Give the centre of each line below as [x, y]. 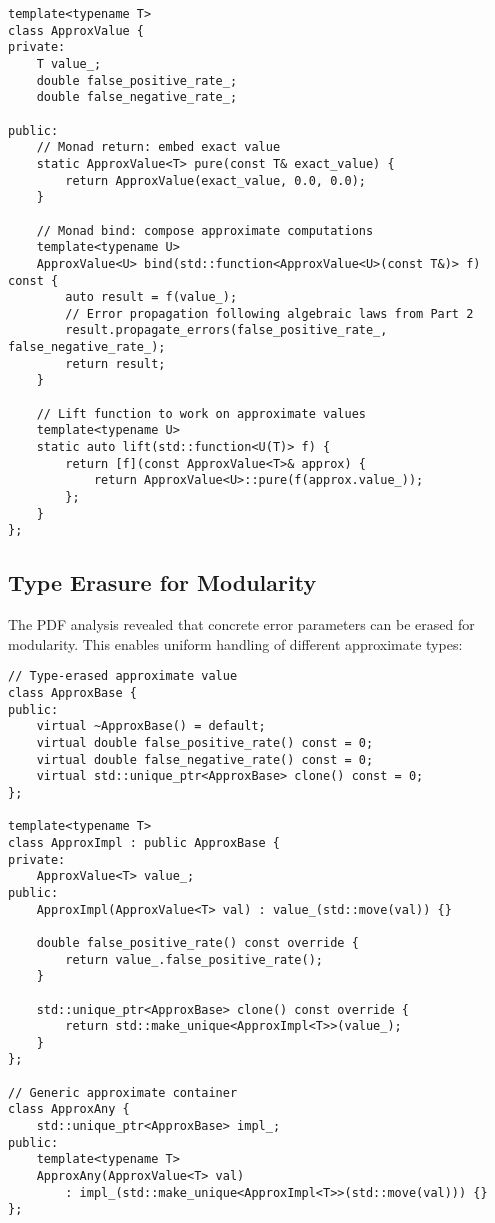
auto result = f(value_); [151, 297]
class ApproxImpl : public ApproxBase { [144, 842]
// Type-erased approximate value [123, 676]
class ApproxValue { [76, 30]
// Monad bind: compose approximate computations [205, 230]
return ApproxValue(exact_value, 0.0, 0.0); [215, 180]
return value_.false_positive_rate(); [194, 959]
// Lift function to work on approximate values [201, 413]
